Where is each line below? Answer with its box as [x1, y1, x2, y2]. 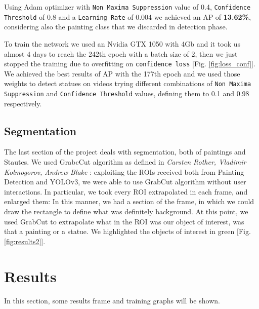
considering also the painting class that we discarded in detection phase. [4, 21, 228, 32]
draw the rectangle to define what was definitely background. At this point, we [4, 206, 248, 217]
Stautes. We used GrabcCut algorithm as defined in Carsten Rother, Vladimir [4, 157, 246, 167]
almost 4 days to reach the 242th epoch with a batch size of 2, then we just [4, 48, 238, 59]
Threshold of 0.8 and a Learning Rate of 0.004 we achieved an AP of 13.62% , [4, 11, 251, 22]
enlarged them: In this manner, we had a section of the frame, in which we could [4, 196, 254, 207]
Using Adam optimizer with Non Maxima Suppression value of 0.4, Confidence [4, 2, 251, 12]
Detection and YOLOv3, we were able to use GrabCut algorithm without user [4, 176, 246, 187]
